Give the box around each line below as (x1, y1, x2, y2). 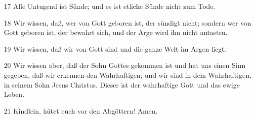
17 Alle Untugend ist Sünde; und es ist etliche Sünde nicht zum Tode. (4, 1, 215, 11)
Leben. (4, 89, 25, 99)
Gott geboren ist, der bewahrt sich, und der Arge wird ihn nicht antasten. (4, 27, 228, 37)
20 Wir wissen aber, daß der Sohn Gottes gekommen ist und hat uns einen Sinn (4, 60, 246, 70)
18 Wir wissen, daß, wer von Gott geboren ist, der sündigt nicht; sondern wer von (4, 17, 252, 28)
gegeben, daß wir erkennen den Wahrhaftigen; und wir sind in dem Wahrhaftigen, (4, 69, 252, 80)
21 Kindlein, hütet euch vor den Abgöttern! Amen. (4, 105, 158, 116)
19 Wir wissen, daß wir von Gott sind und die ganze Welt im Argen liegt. (4, 43, 227, 54)
